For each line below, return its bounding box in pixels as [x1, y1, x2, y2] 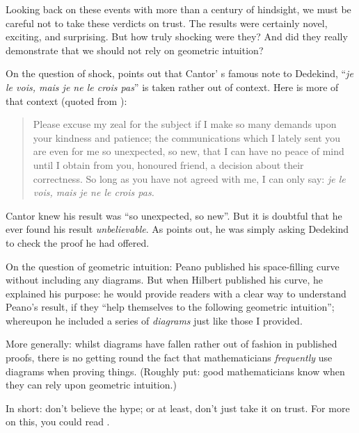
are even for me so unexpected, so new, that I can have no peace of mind [33, 144, 344, 158]
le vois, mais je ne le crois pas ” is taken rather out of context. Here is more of [6, 79, 339, 94]
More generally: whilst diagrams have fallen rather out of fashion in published [6, 336, 337, 351]
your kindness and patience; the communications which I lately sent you [33, 130, 341, 145]
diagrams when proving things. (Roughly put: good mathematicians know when [6, 363, 345, 378]
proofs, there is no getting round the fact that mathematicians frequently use [6, 350, 333, 365]
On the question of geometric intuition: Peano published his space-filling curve [6, 259, 340, 273]
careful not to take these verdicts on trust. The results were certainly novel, [6, 15, 328, 30]
